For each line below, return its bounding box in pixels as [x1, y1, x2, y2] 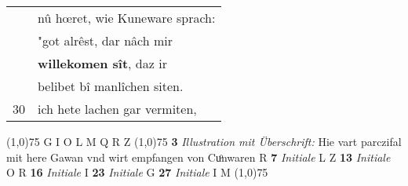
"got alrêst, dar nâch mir [38, 31, 173, 49]
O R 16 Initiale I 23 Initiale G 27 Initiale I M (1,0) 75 [6, 164, 268, 181]
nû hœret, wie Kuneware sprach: [38, 9, 216, 27]
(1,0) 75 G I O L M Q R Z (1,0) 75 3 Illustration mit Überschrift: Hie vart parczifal [6, 133, 402, 149]
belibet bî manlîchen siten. [38, 77, 184, 95]
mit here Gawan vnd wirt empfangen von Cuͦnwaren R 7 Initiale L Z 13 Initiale [6, 148, 391, 165]
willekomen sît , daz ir [38, 54, 167, 72]
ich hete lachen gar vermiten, [38, 100, 197, 118]
